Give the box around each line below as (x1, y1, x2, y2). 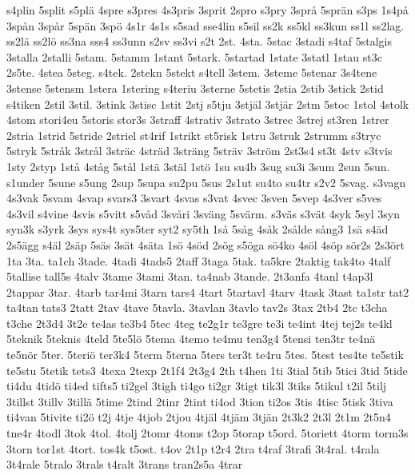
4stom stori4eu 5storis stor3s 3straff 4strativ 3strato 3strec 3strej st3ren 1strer (6, 111, 389, 128)
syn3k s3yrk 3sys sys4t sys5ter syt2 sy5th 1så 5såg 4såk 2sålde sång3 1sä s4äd (6, 221, 389, 237)
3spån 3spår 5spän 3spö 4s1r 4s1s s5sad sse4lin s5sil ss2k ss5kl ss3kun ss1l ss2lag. (6, 17, 405, 34)
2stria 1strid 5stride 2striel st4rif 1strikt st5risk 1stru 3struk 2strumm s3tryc (6, 126, 381, 143)
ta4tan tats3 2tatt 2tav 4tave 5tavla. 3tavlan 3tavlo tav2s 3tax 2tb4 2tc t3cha (6, 299, 388, 316)
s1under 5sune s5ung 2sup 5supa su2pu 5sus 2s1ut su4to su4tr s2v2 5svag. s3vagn (6, 174, 406, 190)
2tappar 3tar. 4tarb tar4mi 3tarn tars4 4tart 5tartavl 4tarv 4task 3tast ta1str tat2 (6, 283, 409, 300)
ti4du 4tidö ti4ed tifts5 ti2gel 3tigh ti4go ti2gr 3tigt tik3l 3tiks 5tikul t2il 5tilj (6, 377, 387, 394)
